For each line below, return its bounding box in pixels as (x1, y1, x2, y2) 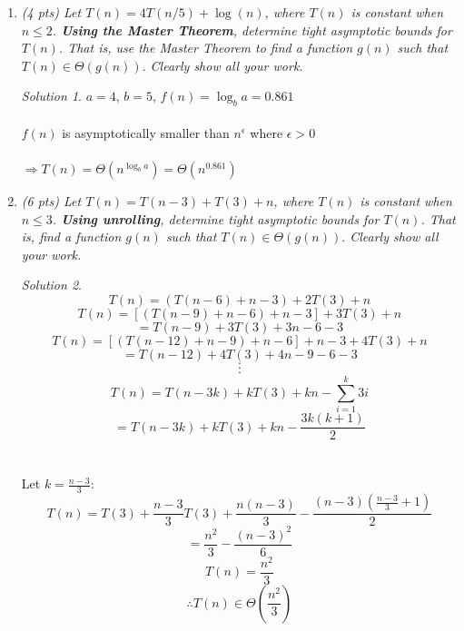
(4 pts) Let (21, 3, 82, 21)
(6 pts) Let (21, 191, 82, 210)
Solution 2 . (21, 275, 82, 294)
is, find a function (21, 227, 122, 246)
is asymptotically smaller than (62, 123, 230, 142)
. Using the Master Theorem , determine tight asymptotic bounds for (52, 20, 452, 39)
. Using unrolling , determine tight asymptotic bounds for (52, 209, 380, 228)
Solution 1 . (21, 86, 82, 105)
